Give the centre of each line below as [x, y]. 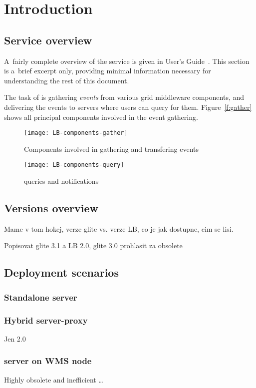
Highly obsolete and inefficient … [54, 379]
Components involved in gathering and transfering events [111, 149]
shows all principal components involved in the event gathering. [101, 117]
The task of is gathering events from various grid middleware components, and [124, 97]
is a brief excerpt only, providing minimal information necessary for [108, 71]
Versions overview [51, 208]
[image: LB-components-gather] [76, 133]
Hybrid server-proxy [46, 320]
